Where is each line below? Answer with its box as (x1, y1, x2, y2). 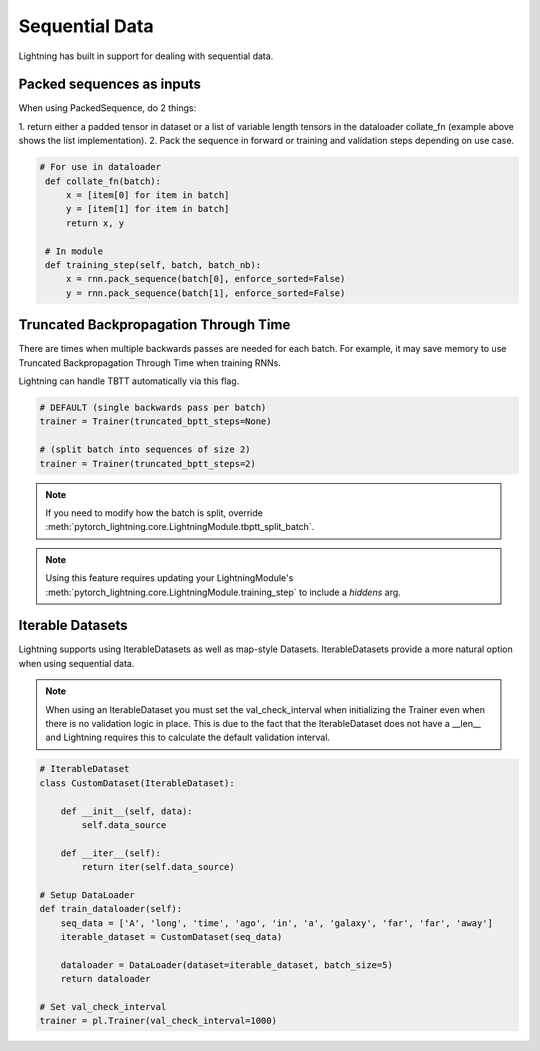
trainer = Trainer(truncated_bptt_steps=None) (39, 416, 272, 427)
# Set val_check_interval (39, 1001, 167, 1012)
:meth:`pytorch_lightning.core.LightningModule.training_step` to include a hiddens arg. (45, 586, 402, 598)
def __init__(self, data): (60, 805, 194, 817)
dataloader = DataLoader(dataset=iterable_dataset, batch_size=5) (60, 959, 394, 970)
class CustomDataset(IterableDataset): (39, 777, 235, 789)
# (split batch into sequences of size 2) (39, 444, 251, 455)
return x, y (65, 217, 125, 229)
